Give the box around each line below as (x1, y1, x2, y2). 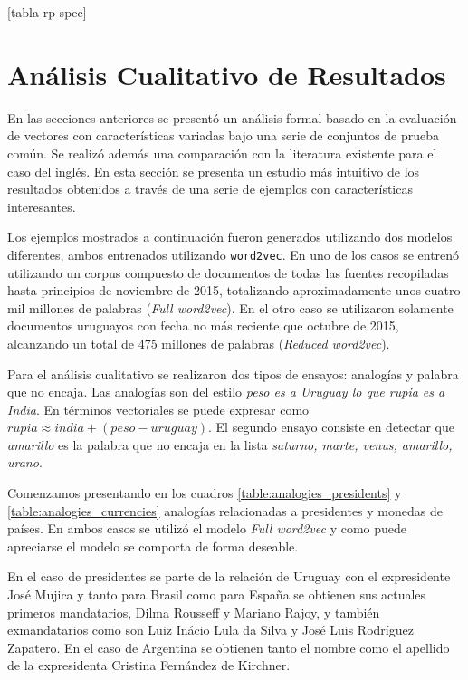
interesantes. (7, 196, 76, 215)
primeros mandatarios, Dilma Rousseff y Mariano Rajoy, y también (7, 602, 380, 621)
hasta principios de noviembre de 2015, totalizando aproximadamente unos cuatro (7, 281, 461, 300)
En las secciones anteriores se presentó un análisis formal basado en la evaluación (7, 108, 457, 127)
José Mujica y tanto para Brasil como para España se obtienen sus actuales (7, 585, 426, 604)
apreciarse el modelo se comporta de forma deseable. (7, 536, 299, 555)
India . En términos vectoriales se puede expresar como (7, 399, 310, 418)
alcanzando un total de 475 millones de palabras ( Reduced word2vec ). (7, 333, 390, 352)
